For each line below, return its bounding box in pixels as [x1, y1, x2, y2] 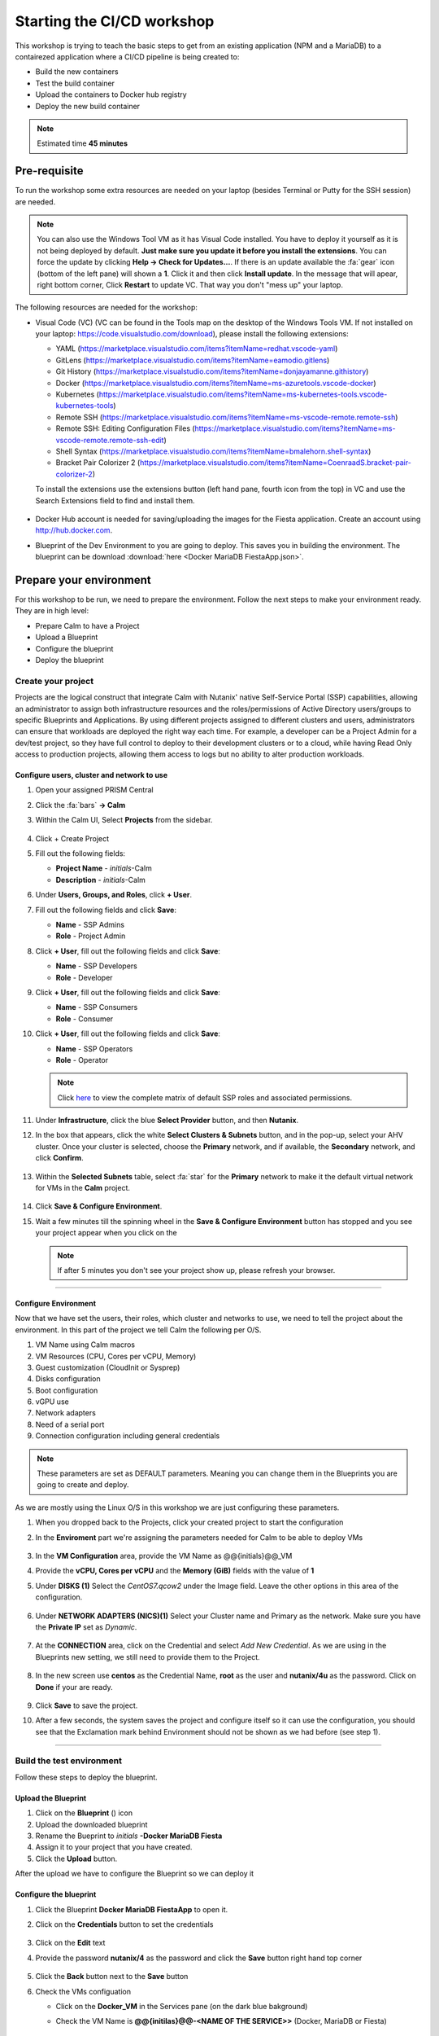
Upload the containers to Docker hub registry [35, 90, 187, 99]
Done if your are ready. [35, 1682, 113, 1692]
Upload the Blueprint [15, 1792, 87, 1803]
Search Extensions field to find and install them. [35, 495, 195, 505]
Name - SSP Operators [55, 1043, 133, 1054]
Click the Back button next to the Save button [35, 1972, 189, 1981]
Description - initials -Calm [55, 875, 146, 884]
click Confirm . [35, 1153, 85, 1163]
